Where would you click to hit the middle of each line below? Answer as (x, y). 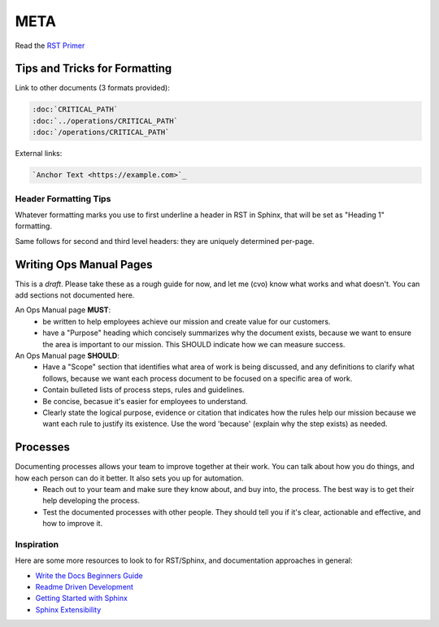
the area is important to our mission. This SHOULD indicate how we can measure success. (194, 344)
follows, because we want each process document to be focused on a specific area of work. (198, 378)
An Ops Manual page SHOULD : (67, 355)
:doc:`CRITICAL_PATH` (75, 109)
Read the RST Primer (50, 46)
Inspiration (37, 544)
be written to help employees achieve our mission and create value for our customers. (187, 321)
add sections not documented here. (75, 295)
